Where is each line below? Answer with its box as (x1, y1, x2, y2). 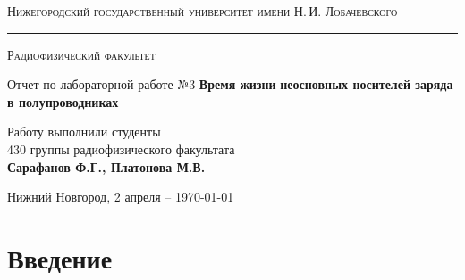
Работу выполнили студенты (7, 122, 161, 141)
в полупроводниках (7, 92, 119, 111)
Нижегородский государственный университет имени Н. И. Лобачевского (7, 2, 398, 20)
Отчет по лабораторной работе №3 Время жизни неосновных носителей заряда (7, 75, 453, 94)
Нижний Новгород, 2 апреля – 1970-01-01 (7, 187, 234, 206)
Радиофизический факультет (7, 45, 156, 63)
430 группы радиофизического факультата (7, 139, 235, 158)
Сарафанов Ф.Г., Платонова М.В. (7, 157, 206, 176)
